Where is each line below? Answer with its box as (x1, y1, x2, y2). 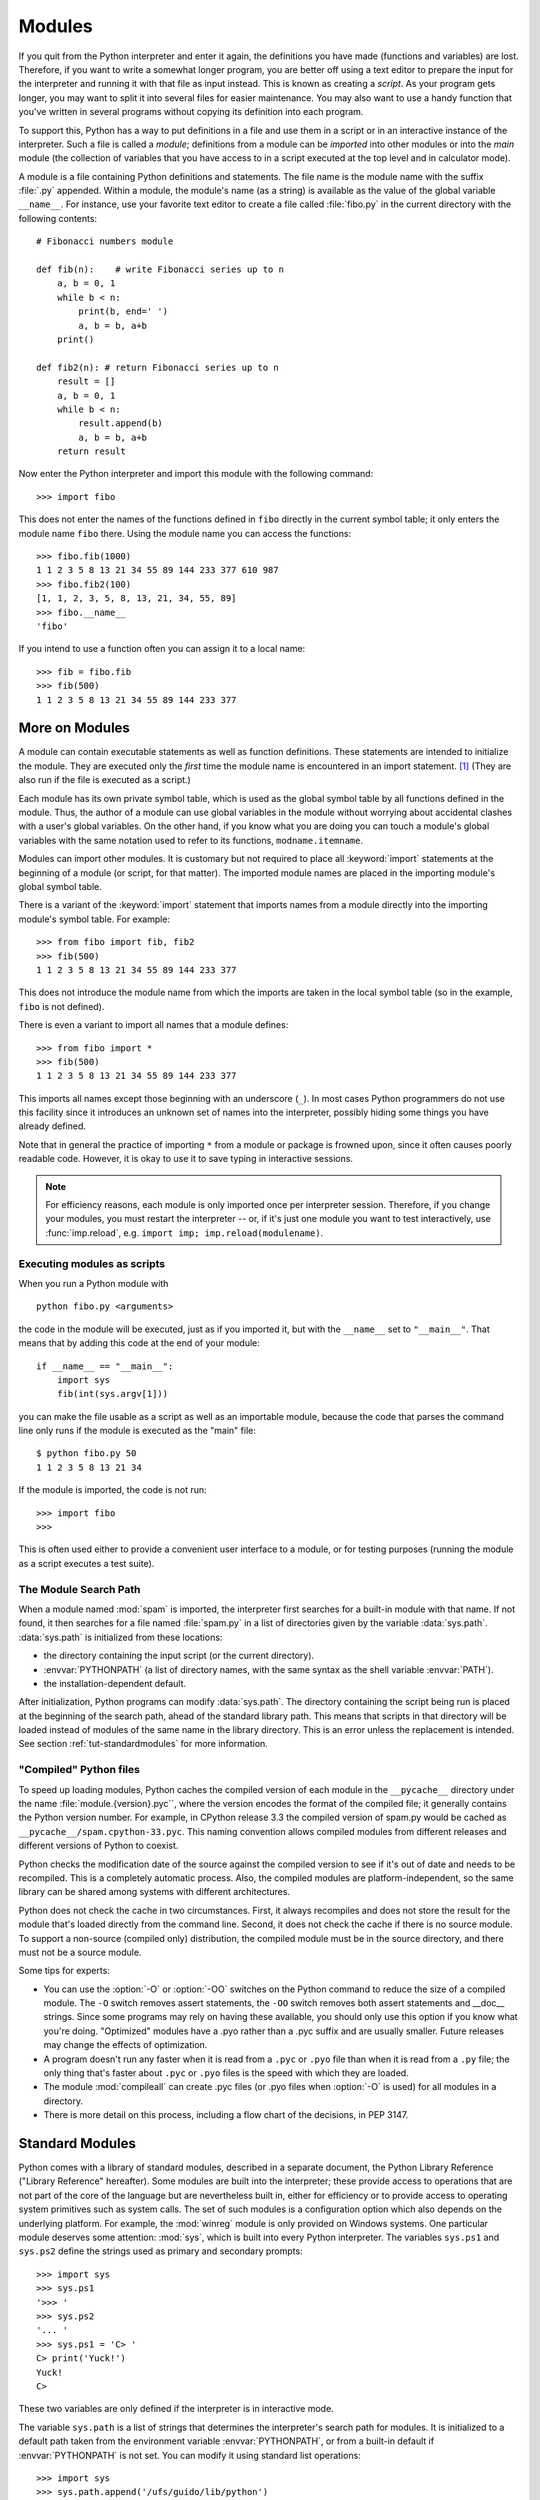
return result (56, 446, 127, 457)
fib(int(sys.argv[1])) (56, 1388, 169, 1400)
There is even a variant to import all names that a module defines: (18, 1019, 289, 1031)
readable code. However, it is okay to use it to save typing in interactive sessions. (18, 1153, 354, 1165)
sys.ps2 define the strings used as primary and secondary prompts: (18, 2245, 304, 2257)
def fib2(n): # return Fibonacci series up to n (36, 361, 279, 373)
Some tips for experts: (18, 1965, 110, 1977)
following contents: (18, 212, 98, 224)
